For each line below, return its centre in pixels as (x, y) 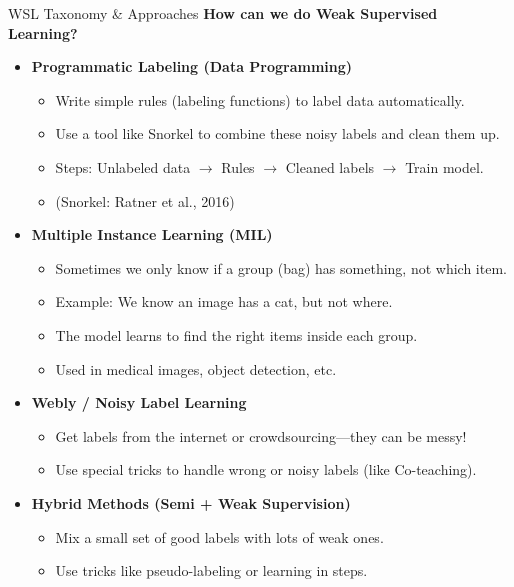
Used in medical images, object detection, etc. (196, 368)
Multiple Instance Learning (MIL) (152, 234)
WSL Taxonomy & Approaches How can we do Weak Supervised (223, 13)
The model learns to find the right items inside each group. (236, 334)
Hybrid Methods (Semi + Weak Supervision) (191, 502)
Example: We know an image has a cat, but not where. (224, 301)
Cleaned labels (330, 166)
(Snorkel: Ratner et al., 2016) (145, 200)
